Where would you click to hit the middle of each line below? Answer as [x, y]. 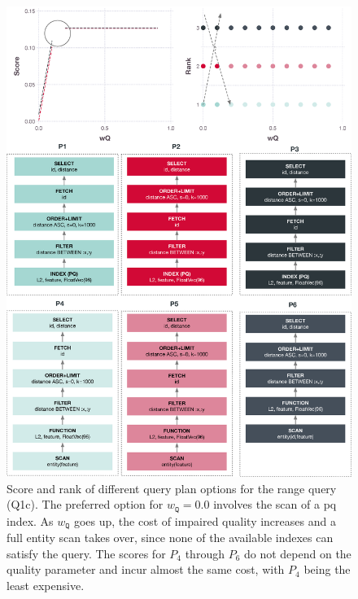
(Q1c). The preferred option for [85, 504]
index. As [30, 520]
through [205, 553]
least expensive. [46, 585]
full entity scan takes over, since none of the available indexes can [170, 538]
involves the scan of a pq [275, 504]
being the [327, 569]
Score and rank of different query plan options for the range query [172, 488]
